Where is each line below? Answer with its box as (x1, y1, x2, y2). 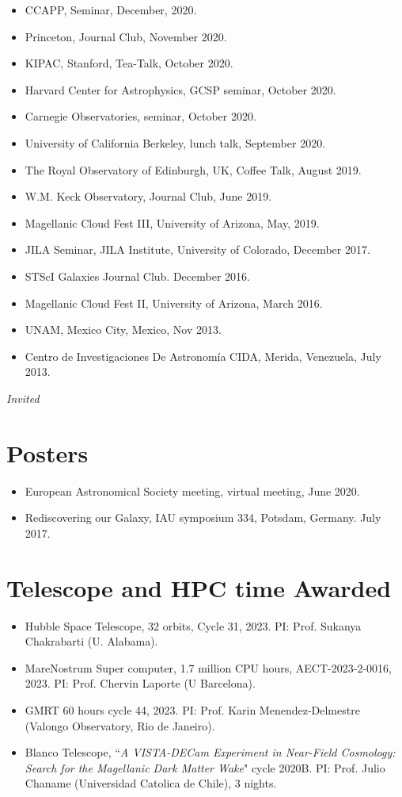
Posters (6, 436, 89, 469)
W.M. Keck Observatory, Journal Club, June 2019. (25, 188, 272, 205)
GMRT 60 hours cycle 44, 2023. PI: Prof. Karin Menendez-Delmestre (25, 701, 360, 718)
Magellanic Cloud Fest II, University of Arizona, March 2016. (25, 294, 323, 311)
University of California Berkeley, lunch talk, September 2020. (25, 134, 326, 151)
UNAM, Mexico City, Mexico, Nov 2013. (25, 321, 222, 338)
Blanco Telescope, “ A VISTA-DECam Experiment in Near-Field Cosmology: (25, 744, 396, 761)
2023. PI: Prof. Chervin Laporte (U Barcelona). (25, 675, 256, 692)
